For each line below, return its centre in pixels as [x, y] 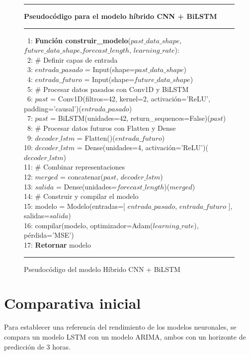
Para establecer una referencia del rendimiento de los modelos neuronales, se [120, 327]
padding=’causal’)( [53, 108]
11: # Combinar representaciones [75, 167]
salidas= [37, 216]
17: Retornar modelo [57, 245]
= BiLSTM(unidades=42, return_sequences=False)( [130, 118]
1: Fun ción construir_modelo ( [79, 40]
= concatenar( [82, 176]
